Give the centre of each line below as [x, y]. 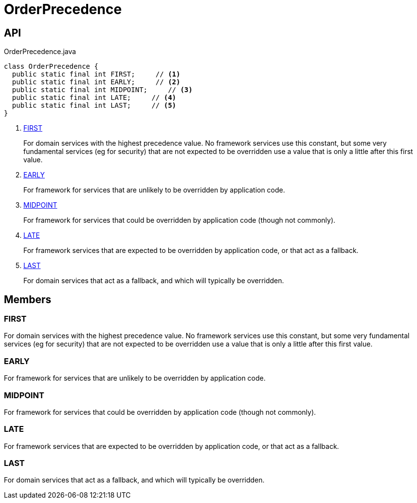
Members [28, 299]
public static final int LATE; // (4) [94, 98]
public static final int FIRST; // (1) [96, 74]
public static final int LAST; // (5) [94, 106]
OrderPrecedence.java [40, 52]
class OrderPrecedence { [51, 67]
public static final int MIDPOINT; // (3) [102, 90]
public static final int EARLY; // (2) [96, 82]
